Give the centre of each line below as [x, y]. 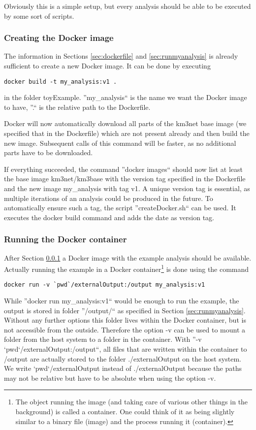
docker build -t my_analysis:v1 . [61, 82]
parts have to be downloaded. [48, 152]
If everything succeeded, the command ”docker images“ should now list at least [123, 169]
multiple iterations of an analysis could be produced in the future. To [109, 198]
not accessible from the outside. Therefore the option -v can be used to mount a [125, 329]
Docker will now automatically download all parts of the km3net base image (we [125, 123]
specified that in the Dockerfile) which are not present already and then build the [127, 133]
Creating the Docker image [59, 38]
